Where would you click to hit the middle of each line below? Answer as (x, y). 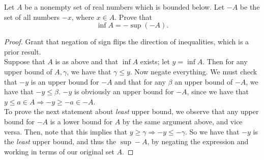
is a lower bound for (81, 121)
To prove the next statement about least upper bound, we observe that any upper (131, 111)
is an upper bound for (65, 81)
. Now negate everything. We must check (194, 71)
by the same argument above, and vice (182, 121)
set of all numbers (32, 17)
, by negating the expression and (198, 141)
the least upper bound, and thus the (60, 141)
